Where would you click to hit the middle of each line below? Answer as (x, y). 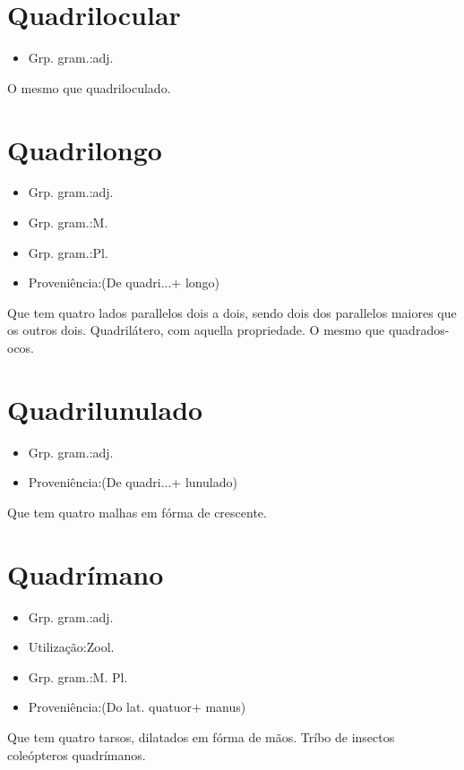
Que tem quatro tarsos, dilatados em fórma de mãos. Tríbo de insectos (201, 737)
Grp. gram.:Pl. (68, 252)
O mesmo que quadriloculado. (89, 87)
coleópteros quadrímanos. (77, 754)
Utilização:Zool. (71, 647)
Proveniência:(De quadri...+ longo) (124, 282)
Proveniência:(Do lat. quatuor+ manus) (137, 707)
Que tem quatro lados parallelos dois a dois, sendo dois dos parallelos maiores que (232, 312)
